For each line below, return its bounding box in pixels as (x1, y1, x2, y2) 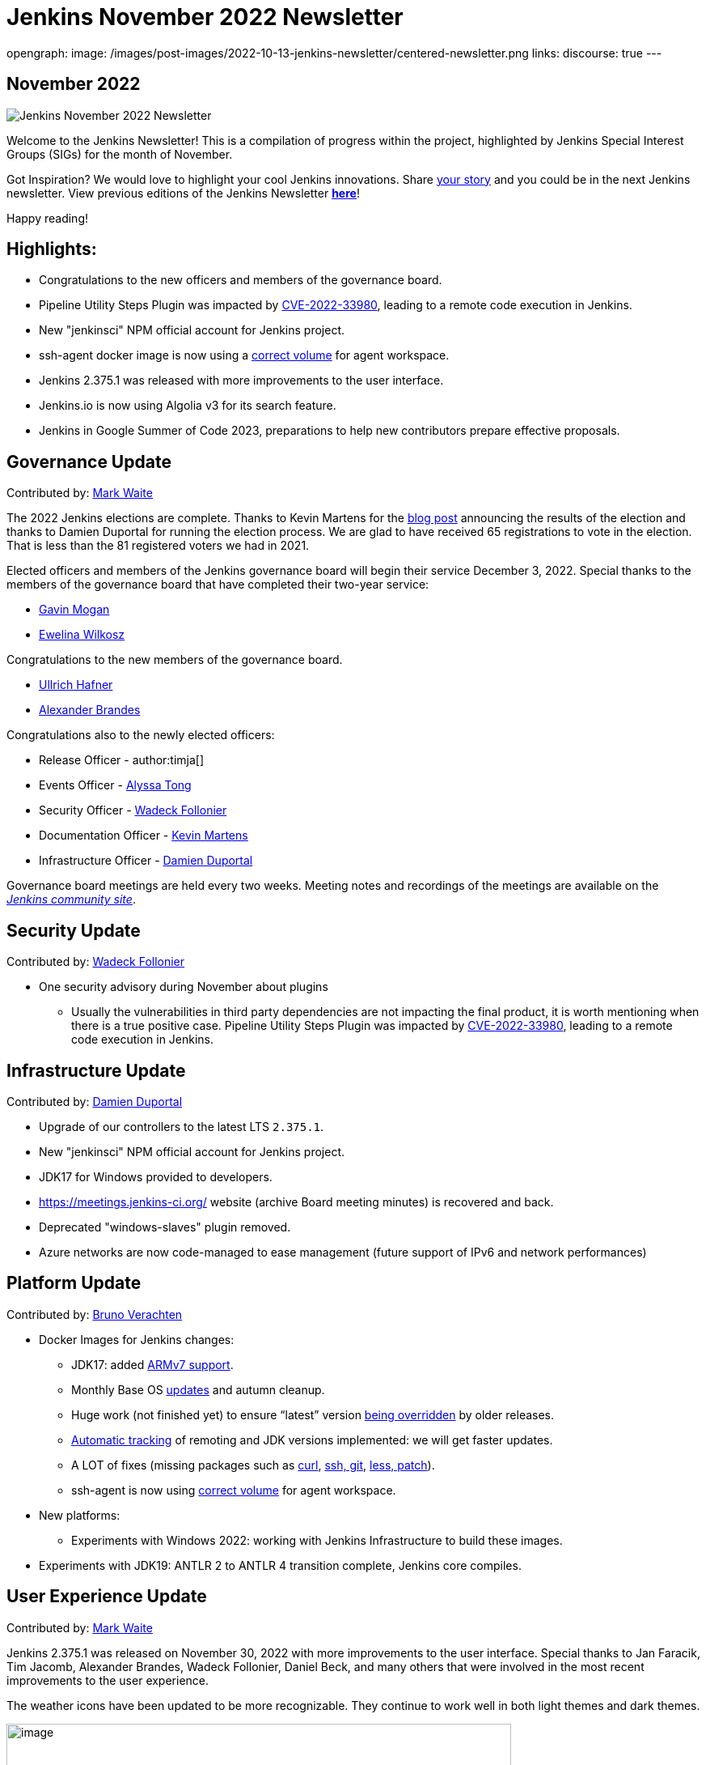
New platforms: (39, 1508, 120, 1522)
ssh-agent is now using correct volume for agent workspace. (71, 1482, 396, 1497)
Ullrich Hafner (39, 678, 113, 692)
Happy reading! (6, 211, 88, 225)
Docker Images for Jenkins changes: (39, 1332, 235, 1346)
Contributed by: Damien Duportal (6, 1094, 183, 1108)
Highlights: (6, 239, 97, 260)
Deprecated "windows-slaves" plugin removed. (39, 1219, 291, 1234)
